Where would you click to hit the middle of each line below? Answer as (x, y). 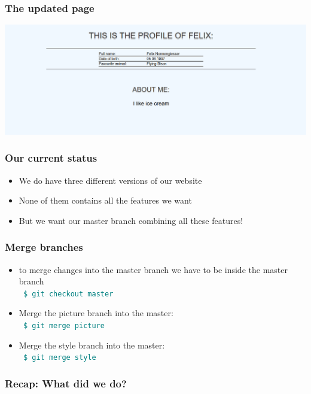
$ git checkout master (68, 294)
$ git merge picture (64, 326)
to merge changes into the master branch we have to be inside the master (153, 269)
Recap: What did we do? (66, 383)
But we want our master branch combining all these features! (131, 220)
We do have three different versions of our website (110, 180)
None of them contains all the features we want (105, 200)
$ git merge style (60, 358)
